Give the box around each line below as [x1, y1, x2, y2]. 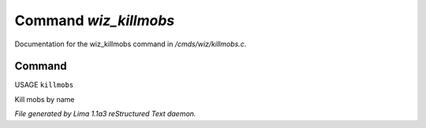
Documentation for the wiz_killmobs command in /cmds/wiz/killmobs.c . [14, 39, 247, 49]
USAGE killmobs [14, 80, 74, 90]
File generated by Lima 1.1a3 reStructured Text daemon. [14, 109, 196, 119]
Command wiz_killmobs [14, 12, 175, 29]
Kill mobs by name [14, 94, 75, 104]
